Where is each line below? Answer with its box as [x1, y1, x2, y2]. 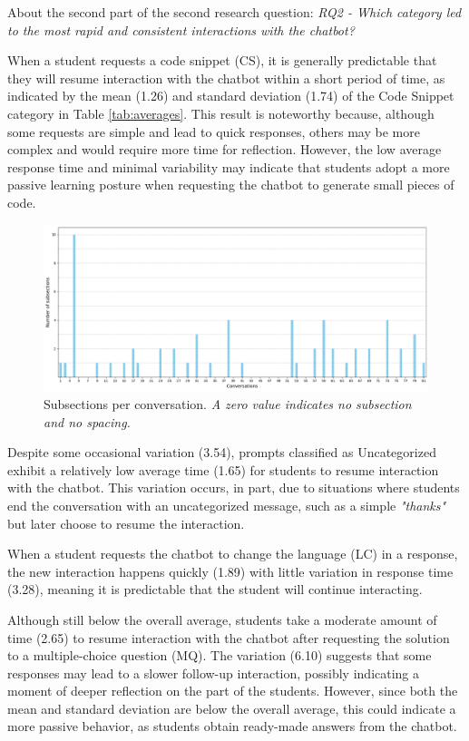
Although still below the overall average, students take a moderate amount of [7, 609, 437, 629]
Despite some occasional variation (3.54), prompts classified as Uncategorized [7, 443, 436, 462]
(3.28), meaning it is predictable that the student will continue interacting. [7, 580, 423, 599]
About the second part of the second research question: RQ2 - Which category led [7, 3, 462, 21]
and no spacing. [44, 412, 131, 431]
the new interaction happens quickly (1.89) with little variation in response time [7, 561, 454, 580]
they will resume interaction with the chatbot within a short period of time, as [7, 68, 445, 87]
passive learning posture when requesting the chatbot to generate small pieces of [7, 175, 454, 194]
